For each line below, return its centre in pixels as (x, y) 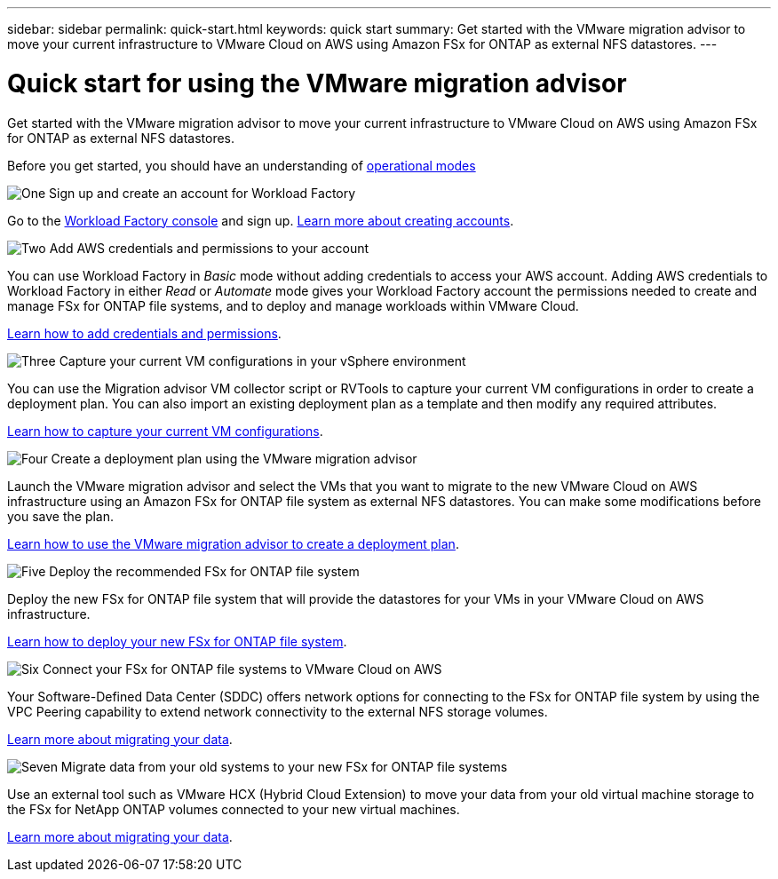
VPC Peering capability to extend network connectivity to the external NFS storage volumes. (278, 711)
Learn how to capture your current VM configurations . (165, 431)
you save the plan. (61, 516)
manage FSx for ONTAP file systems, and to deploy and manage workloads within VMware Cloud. (293, 305)
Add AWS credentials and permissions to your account (209, 248)
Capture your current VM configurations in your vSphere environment (262, 360)
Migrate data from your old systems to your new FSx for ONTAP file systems (284, 766)
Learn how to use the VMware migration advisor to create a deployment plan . (233, 543)
